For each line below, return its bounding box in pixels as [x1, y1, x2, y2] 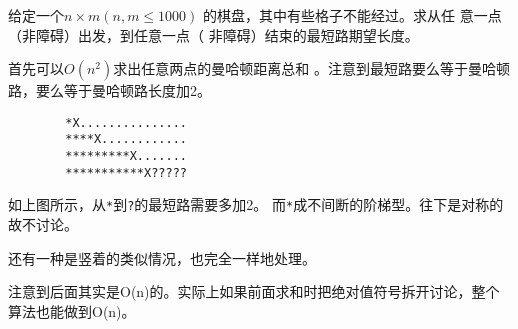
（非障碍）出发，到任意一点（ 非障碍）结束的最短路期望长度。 [8, 24, 419, 45]
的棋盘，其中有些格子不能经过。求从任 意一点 [202, 5, 502, 25]
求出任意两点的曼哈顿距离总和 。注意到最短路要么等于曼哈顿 [113, 58, 510, 79]
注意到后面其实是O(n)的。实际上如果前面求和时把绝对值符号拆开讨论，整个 [8, 281, 500, 302]
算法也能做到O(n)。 [8, 300, 136, 321]
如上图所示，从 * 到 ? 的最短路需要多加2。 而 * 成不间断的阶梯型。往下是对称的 [8, 194, 504, 215]
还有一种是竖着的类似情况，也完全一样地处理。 [8, 247, 316, 268]
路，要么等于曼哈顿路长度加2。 [8, 80, 211, 101]
